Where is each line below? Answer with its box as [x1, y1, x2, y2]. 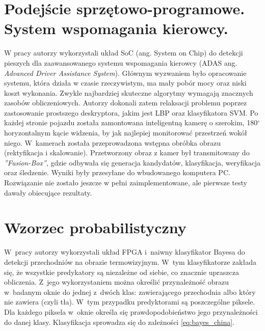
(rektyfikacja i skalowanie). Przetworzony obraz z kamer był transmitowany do [4, 147, 250, 158]
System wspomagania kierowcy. [4, 18, 228, 39]
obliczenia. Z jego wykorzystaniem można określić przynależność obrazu [4, 277, 229, 287]
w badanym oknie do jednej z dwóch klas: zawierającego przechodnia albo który [4, 286, 256, 297]
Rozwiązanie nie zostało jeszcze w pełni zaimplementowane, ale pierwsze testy [4, 177, 247, 188]
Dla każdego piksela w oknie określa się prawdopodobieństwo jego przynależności [4, 306, 258, 317]
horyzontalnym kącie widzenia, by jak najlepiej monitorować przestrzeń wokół [4, 127, 247, 138]
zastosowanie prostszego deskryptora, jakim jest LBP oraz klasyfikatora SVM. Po [4, 107, 258, 118]
